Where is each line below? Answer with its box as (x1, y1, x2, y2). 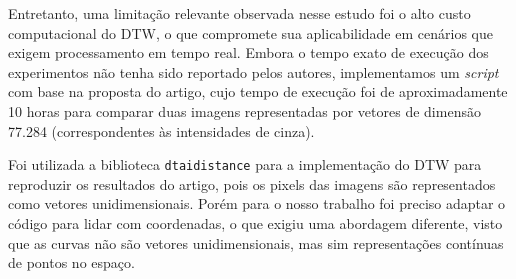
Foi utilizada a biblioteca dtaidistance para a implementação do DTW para (8, 154, 482, 175)
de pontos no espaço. (8, 252, 135, 273)
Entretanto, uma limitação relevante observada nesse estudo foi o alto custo (8, 3, 471, 23)
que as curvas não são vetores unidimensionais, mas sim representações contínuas (8, 232, 504, 253)
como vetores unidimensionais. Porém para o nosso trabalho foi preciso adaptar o (8, 193, 506, 214)
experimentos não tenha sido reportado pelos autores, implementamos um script (8, 61, 499, 82)
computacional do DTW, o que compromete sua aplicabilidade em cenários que (8, 22, 493, 43)
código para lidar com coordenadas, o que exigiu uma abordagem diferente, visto (8, 213, 503, 233)
